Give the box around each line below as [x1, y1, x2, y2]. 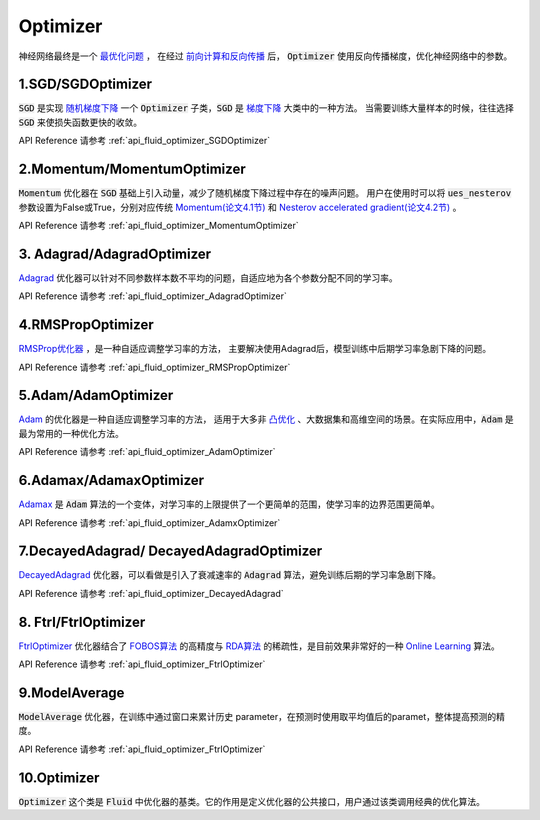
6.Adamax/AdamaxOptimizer [18, 472, 205, 489]
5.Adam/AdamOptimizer [18, 387, 174, 404]
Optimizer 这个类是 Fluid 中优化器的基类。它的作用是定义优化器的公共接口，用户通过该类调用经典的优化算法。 [18, 795, 485, 807]
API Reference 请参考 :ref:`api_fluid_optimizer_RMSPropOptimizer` [18, 361, 291, 373]
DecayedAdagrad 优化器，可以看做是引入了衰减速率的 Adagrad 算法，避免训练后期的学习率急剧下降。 [18, 569, 442, 581]
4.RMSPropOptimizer [18, 316, 154, 334]
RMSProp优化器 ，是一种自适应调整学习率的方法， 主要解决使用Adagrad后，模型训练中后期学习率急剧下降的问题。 [18, 343, 492, 355]
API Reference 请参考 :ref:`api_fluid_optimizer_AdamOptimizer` [18, 446, 276, 458]
